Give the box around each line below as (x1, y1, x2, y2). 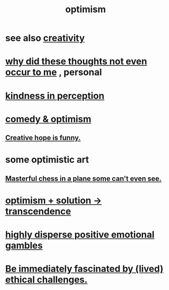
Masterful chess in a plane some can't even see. (5, 174, 162, 183)
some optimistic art (5, 154, 89, 165)
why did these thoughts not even (5, 56, 148, 67)
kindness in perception (5, 90, 104, 102)
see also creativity (5, 32, 85, 44)
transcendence (5, 205, 71, 217)
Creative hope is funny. (5, 134, 81, 142)
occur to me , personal (5, 66, 102, 78)
